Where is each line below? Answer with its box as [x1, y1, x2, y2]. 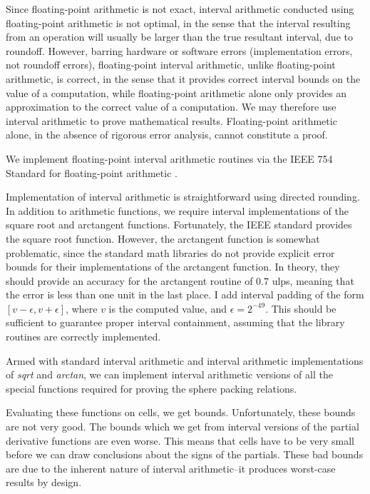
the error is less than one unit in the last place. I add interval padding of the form [6, 287, 364, 302]
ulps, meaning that [272, 273, 354, 288]
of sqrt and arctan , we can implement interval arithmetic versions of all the [6, 367, 333, 382]
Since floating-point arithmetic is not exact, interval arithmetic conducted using [6, 1, 354, 16]
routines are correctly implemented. [6, 329, 161, 344]
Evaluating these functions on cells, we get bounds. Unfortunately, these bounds [6, 405, 356, 420]
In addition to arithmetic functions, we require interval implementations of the [6, 203, 349, 218]
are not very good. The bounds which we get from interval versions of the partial [6, 419, 359, 434]
